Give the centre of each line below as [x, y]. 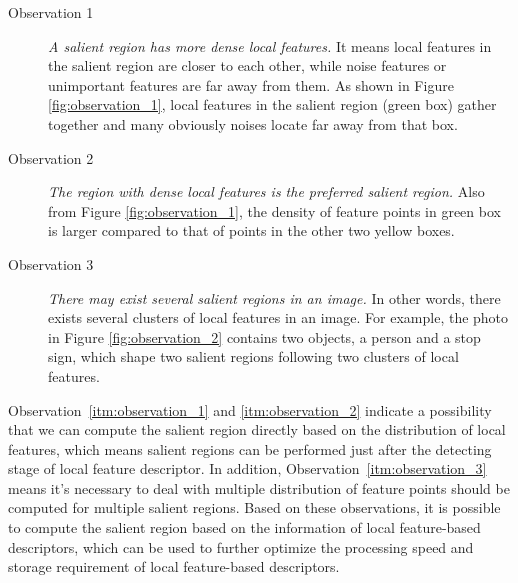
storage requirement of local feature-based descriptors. [174, 566]
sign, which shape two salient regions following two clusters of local [253, 356]
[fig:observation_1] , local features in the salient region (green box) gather [272, 104]
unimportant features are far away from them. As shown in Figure [251, 84]
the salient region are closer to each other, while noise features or [247, 65]
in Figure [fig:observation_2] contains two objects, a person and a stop [264, 336]
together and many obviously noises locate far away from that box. [253, 123]
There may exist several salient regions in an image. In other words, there [274, 297]
